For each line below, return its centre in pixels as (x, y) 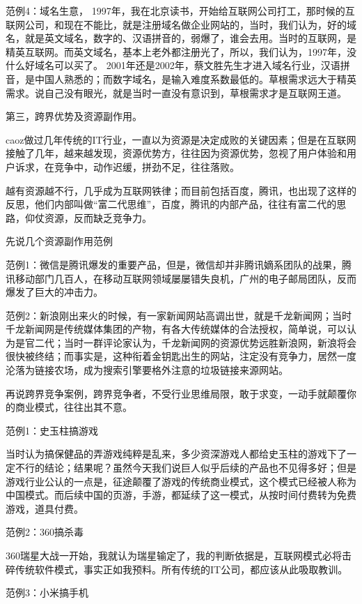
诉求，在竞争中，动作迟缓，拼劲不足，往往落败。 (127, 166)
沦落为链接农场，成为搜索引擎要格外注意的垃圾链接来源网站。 (147, 370)
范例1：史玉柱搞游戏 (52, 430)
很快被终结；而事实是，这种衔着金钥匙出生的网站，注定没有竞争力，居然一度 (181, 356)
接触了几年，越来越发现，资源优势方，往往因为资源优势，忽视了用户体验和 (176, 153)
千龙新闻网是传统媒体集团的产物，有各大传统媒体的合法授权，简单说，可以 (176, 329)
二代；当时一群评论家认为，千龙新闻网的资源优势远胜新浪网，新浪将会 (195, 342)
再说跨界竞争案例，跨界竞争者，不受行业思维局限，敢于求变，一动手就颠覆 (176, 393)
